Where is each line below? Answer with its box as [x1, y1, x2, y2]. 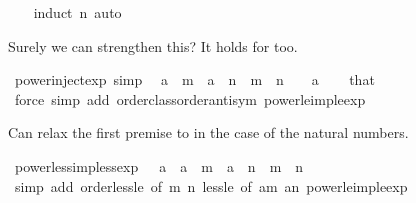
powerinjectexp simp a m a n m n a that [14, 69, 375, 90]
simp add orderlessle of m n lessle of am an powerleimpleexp [14, 175, 408, 196]
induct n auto [33, 2, 122, 22]
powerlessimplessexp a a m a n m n [14, 155, 304, 176]
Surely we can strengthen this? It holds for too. [8, 35, 298, 56]
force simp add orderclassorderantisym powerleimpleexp [14, 88, 366, 109]
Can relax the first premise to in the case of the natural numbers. [8, 122, 409, 143]
